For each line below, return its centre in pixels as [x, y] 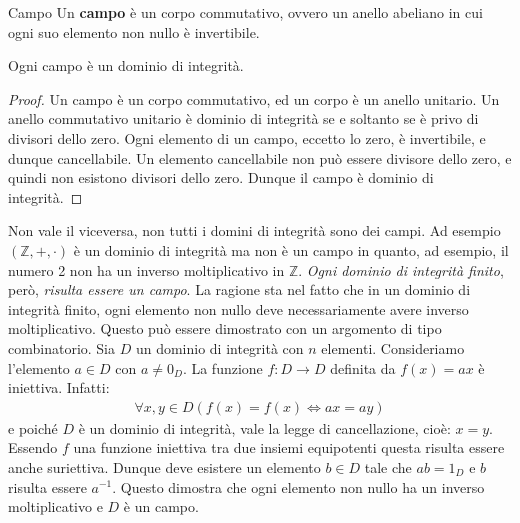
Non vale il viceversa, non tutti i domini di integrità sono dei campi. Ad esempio [254, 230]
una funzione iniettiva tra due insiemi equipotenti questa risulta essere [289, 447]
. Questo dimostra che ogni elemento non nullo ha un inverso [298, 486]
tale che [388, 466]
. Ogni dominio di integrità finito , [401, 269]
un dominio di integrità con [219, 347]
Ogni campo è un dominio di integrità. [126, 65]
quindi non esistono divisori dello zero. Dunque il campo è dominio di [221, 177]
